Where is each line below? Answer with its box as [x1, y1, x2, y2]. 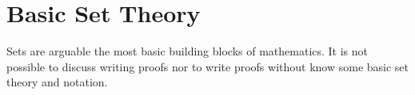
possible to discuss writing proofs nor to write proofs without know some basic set [6, 58, 409, 74]
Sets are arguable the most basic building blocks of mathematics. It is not [6, 43, 369, 59]
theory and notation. [6, 74, 108, 90]
